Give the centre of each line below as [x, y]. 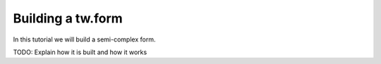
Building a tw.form [68, 18]
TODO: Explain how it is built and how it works [80, 52]
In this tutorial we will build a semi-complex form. [84, 39]
